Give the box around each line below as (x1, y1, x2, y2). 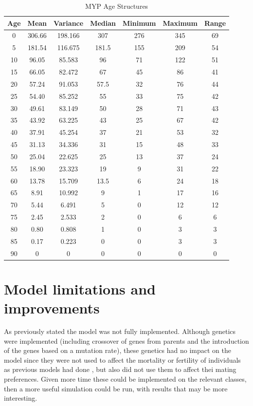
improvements (4, 298, 100, 318)
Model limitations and (4, 278, 156, 298)
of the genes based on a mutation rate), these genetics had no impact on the (4, 345, 231, 355)
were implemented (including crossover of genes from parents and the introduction (4, 335, 249, 346)
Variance (54, 18, 84, 28)
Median (90, 18, 116, 28)
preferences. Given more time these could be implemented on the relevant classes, (4, 374, 247, 384)
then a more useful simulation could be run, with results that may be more (4, 383, 228, 393)
